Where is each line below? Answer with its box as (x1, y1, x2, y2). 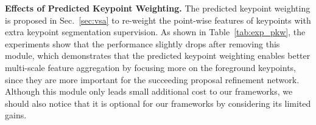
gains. (5, 109, 27, 121)
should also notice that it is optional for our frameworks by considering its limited (5, 96, 311, 109)
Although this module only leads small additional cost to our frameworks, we (5, 85, 293, 98)
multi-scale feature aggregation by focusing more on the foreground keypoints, (5, 61, 297, 73)
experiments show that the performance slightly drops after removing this (5, 37, 280, 50)
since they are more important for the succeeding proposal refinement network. (5, 73, 300, 86)
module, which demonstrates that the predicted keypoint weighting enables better (5, 49, 311, 62)
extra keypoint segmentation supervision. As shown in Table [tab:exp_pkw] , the (5, 25, 306, 38)
